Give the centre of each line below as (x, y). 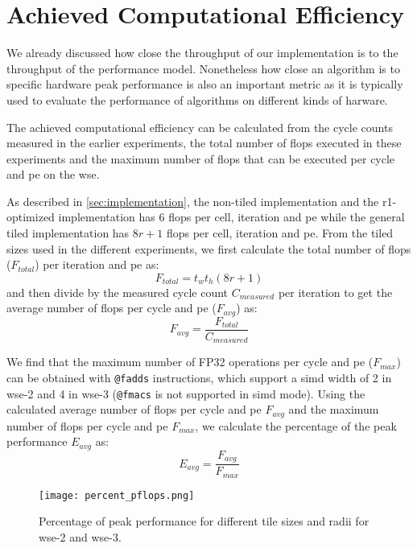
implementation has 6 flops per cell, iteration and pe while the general (231, 217)
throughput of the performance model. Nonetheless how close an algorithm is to (203, 68)
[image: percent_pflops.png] (117, 495)
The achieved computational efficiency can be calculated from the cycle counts (200, 127)
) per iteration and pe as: (97, 264)
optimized (31, 217)
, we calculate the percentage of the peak (296, 425)
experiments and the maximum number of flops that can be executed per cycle (201, 158)
